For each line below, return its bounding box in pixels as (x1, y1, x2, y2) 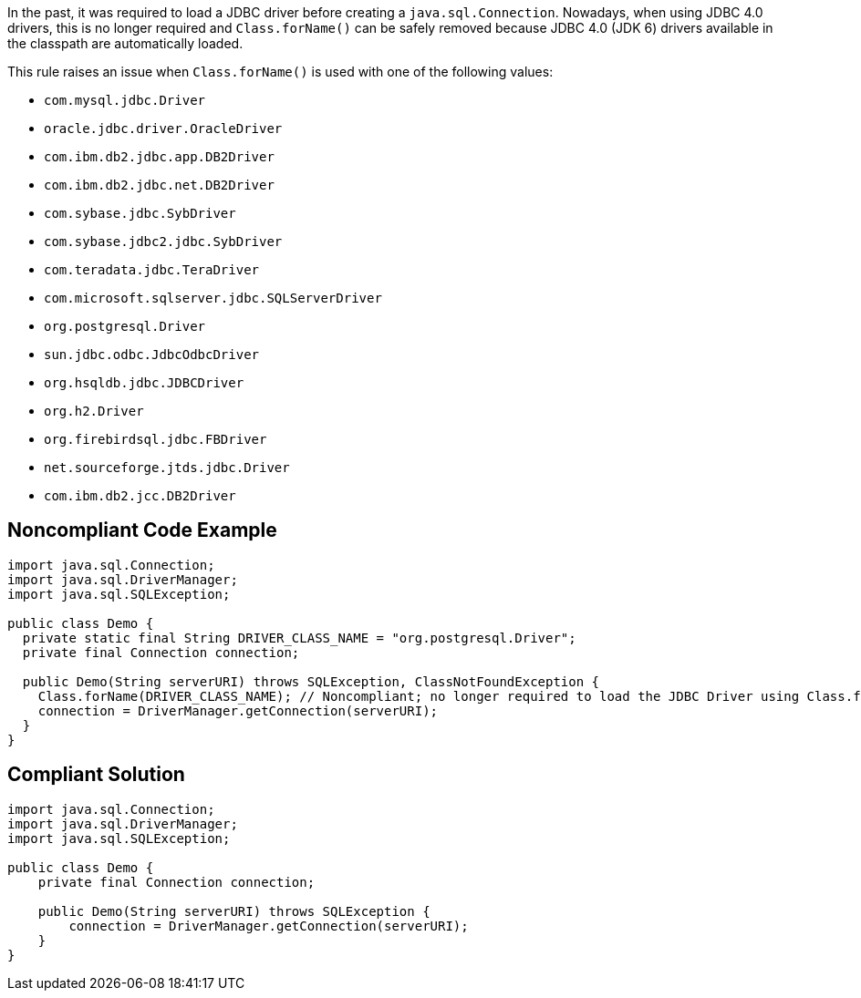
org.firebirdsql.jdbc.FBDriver (44, 432, 267, 447)
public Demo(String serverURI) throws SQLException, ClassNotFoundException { (22, 674, 600, 689)
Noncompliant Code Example (7, 519, 277, 542)
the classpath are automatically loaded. (7, 36, 244, 51)
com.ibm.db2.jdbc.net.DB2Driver (44, 178, 275, 192)
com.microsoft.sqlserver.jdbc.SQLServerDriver (44, 291, 382, 305)
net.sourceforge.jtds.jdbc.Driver (44, 460, 290, 475)
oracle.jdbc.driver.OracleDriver (44, 121, 283, 136)
